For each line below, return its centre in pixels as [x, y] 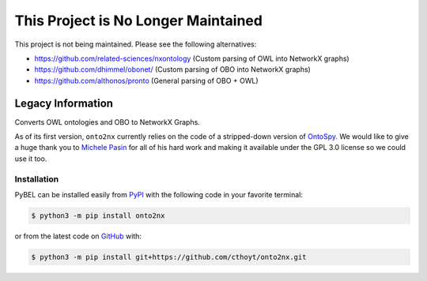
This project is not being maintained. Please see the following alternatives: [136, 44]
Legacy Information [64, 103]
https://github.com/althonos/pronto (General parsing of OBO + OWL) [146, 81]
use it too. [31, 159]
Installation [37, 179]
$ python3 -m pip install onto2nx [98, 215]
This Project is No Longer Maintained [138, 21]
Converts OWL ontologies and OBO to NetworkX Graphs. [108, 122]
